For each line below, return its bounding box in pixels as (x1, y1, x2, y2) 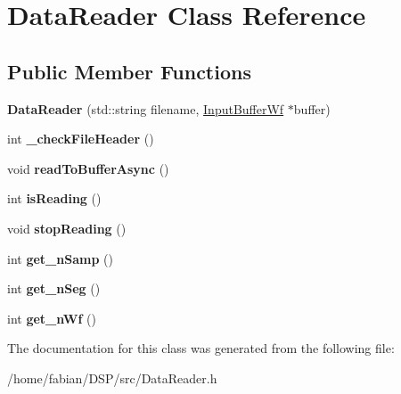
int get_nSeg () (7, 279, 101, 298)
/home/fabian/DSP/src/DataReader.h (7, 368, 217, 387)
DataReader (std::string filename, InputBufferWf (7, 99, 284, 118)
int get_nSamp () (7, 249, 113, 267)
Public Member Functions (7, 57, 251, 85)
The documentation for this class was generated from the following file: (7, 339, 395, 357)
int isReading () (7, 189, 102, 208)
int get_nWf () (7, 308, 96, 327)
